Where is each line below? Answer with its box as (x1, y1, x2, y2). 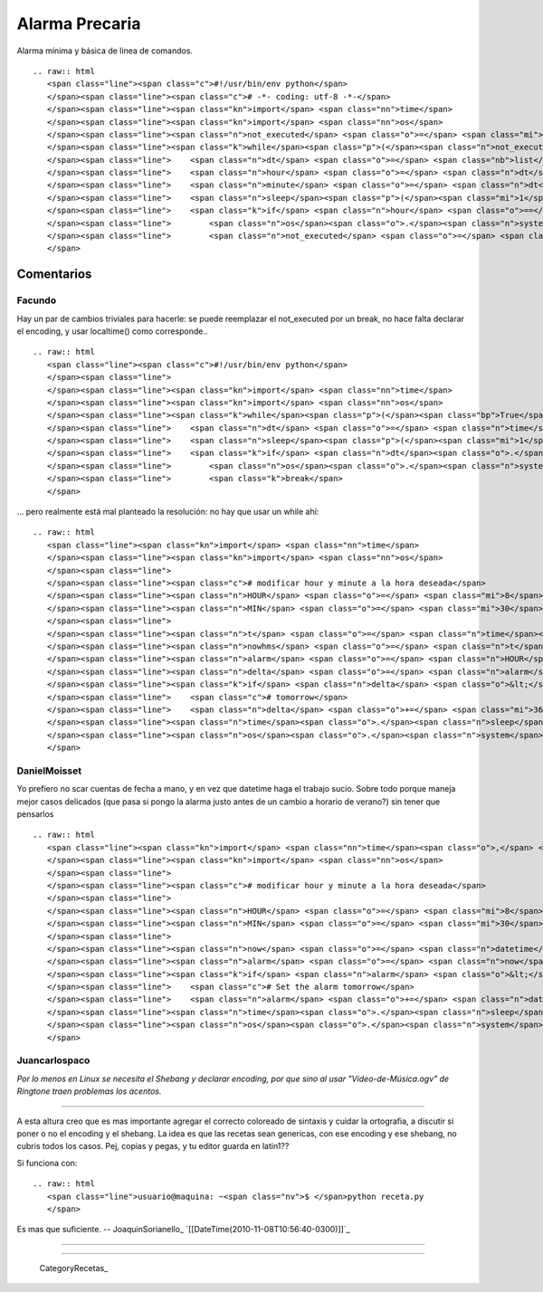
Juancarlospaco (16, 1054, 90, 1067)
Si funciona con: (16, 1157, 78, 1168)
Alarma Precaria (16, 14, 141, 33)
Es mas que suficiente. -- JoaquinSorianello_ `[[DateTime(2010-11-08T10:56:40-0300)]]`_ (16, 1224, 350, 1235)
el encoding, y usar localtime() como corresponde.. (16, 326, 208, 337)
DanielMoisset (16, 765, 81, 777)
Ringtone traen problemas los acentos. (16, 1086, 162, 1097)
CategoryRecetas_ (39, 1262, 109, 1273)
